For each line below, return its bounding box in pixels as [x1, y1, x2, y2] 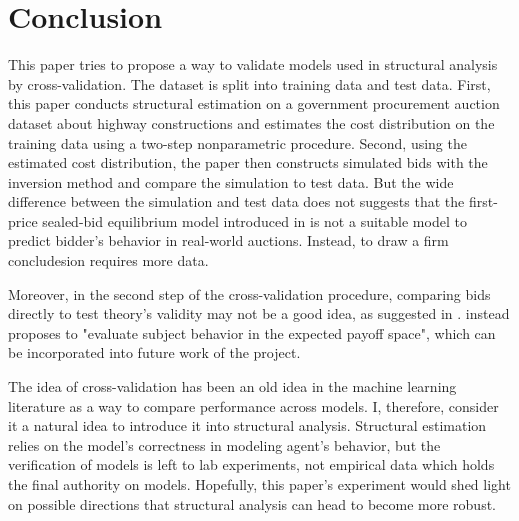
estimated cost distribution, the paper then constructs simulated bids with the [8, 152, 488, 173]
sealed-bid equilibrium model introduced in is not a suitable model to [42, 210, 467, 231]
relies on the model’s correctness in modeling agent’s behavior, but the [8, 434, 441, 455]
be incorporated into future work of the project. [8, 342, 301, 363]
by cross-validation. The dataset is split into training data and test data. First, [8, 73, 491, 94]
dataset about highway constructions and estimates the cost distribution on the [8, 112, 495, 133]
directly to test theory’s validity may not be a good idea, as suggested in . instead [8, 303, 510, 324]
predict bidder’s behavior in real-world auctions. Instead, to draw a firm [8, 230, 449, 251]
